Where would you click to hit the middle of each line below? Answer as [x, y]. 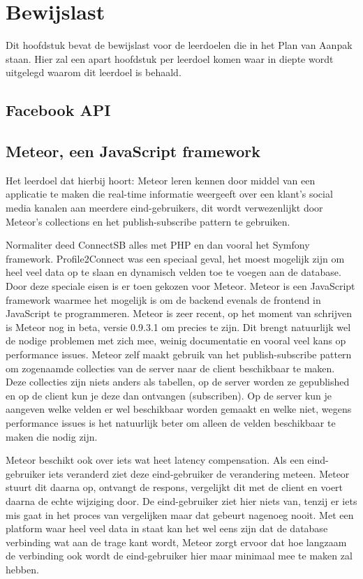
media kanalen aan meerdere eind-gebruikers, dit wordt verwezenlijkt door [164, 208]
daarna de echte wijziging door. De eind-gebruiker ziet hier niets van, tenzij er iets [181, 500]
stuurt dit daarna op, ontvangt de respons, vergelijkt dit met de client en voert [175, 487]
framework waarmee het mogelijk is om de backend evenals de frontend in [163, 299]
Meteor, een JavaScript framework [133, 151]
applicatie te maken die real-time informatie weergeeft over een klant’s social [169, 194]
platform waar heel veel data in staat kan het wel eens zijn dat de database [167, 528]
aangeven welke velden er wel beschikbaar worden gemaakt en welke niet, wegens [179, 409]
